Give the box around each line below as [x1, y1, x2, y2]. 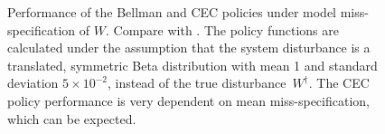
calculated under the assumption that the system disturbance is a [7, 38, 371, 57]
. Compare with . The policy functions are [105, 20, 339, 39]
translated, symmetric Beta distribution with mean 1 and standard [7, 55, 378, 74]
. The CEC [308, 73, 370, 92]
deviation [7, 73, 59, 92]
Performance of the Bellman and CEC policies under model [7, 3, 336, 21]
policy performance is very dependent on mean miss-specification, [7, 91, 370, 110]
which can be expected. [7, 109, 136, 128]
